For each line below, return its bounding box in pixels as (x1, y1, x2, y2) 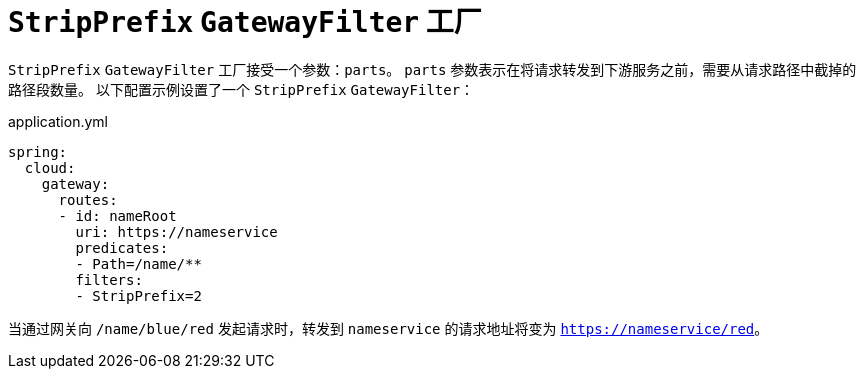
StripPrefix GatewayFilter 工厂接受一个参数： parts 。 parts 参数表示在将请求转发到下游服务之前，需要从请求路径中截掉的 (8, 60, 857, 78)
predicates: (75, 239, 169, 256)
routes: (58, 191, 118, 208)
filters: (75, 271, 143, 288)
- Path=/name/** (75, 255, 202, 272)
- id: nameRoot (58, 207, 177, 224)
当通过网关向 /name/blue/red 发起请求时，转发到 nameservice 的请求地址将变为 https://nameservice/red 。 (8, 319, 769, 337)
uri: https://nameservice (75, 223, 278, 240)
